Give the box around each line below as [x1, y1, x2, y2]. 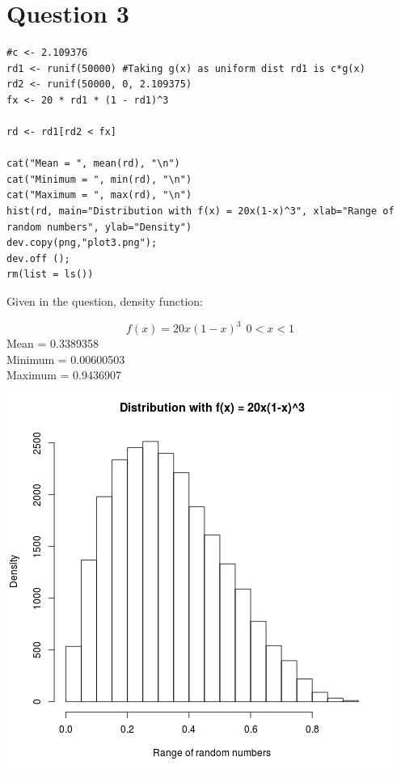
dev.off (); [6, 252, 70, 264]
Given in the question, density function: [6, 293, 203, 310]
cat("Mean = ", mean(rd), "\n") [6, 158, 180, 170]
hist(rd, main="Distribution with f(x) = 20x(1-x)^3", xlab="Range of [6, 205, 395, 218]
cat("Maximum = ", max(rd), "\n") [6, 189, 192, 201]
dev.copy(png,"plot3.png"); [6, 237, 158, 249]
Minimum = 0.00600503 [6, 350, 125, 367]
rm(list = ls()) [6, 268, 94, 281]
